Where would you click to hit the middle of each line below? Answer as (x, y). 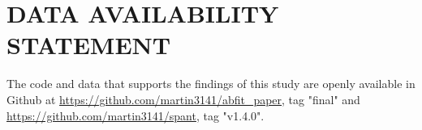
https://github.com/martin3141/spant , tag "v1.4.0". (136, 115)
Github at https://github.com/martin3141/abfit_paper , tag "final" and (183, 99)
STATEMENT (89, 45)
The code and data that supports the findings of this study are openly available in (211, 84)
